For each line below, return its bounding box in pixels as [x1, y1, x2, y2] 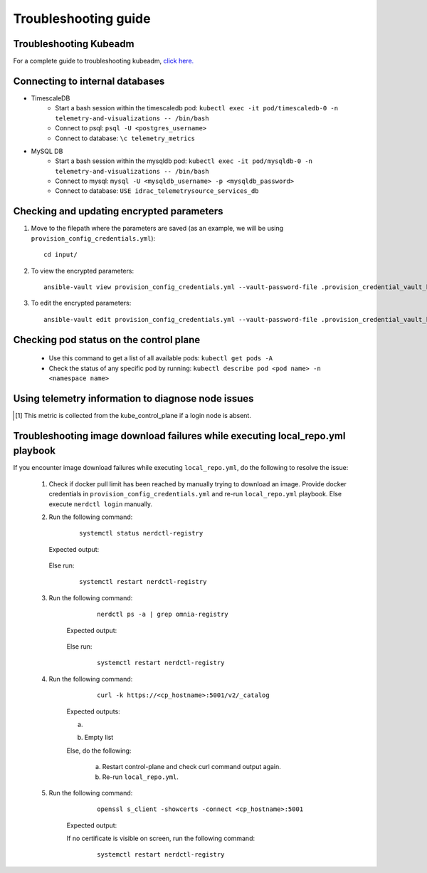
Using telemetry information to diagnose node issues [13, 392, 254, 404]
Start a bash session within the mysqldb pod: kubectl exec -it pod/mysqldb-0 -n [55, 157, 313, 165]
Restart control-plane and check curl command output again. [102, 763, 281, 771]
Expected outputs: [66, 707, 120, 716]
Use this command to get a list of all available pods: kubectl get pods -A [48, 354, 273, 362]
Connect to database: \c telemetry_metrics [55, 134, 196, 142]
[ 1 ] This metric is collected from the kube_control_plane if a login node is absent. [15, 411, 252, 419]
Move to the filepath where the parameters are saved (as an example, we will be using [31, 224, 284, 233]
